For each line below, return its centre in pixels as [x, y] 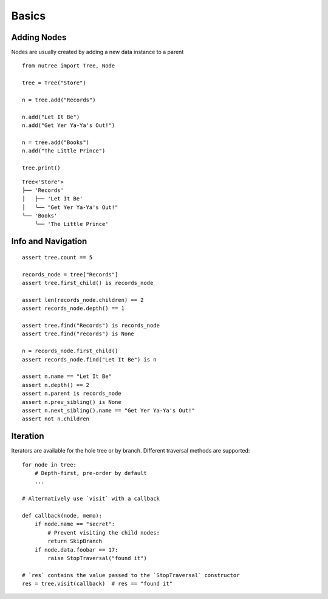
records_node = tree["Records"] [70, 274]
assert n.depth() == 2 [56, 385]
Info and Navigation [49, 241]
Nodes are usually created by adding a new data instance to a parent [97, 52]
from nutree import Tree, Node [69, 66]
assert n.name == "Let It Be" [67, 376]
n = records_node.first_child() [70, 351]
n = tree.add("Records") [59, 100]
